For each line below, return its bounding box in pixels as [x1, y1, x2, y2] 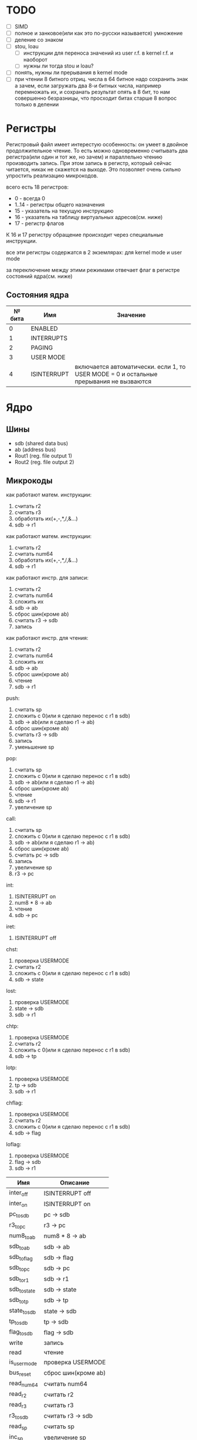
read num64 [9, 1379, 38, 1388]
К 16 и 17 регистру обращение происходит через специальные [6, 231, 164, 239]
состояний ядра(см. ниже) [6, 273, 73, 280]
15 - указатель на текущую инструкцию [14, 207, 114, 214]
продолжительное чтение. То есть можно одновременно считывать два [6, 147, 188, 155]
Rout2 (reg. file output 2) [14, 459, 74, 466]
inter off [9, 1189, 28, 1198]
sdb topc [9, 1264, 30, 1273]
